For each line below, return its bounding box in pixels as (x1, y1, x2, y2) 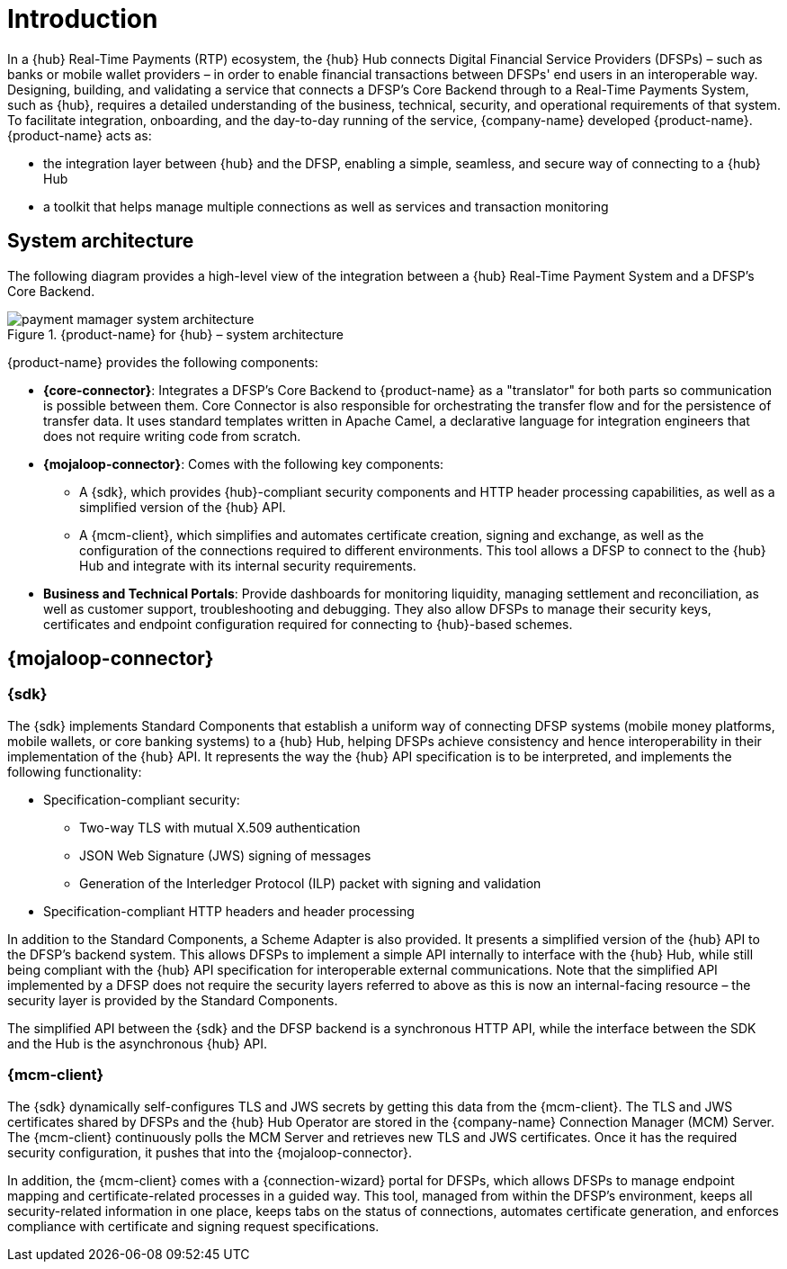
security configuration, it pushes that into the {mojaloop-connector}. (7, 1144, 412, 1160)
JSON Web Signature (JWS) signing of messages (79, 847, 371, 863)
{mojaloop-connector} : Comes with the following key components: (43, 455, 444, 472)
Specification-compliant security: (43, 791, 240, 807)
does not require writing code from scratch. (43, 427, 301, 444)
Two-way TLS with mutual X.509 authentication (79, 819, 361, 835)
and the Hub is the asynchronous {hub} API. (7, 1035, 268, 1051)
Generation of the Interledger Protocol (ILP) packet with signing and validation (79, 875, 541, 891)
